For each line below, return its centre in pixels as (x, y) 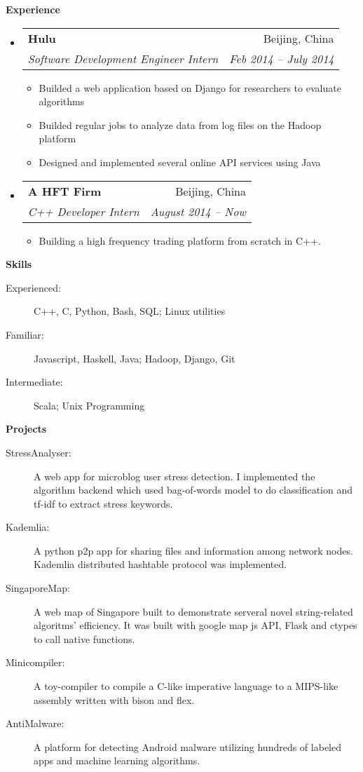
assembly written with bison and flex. (114, 699)
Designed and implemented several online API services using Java (180, 162)
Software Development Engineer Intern (123, 58)
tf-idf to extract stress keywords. (103, 503)
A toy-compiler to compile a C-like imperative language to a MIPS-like (186, 686)
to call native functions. (84, 638)
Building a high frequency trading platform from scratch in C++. (180, 240)
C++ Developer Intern (83, 211)
